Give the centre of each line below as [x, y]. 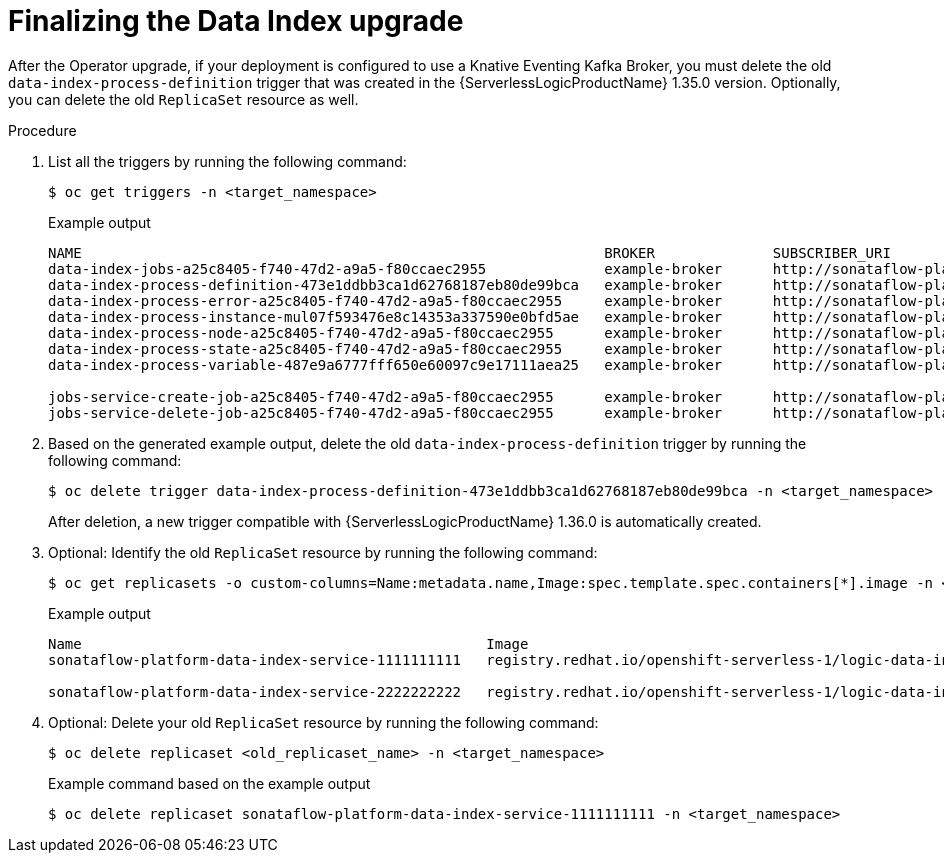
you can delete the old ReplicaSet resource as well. [183, 99]
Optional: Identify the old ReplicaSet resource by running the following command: [323, 552]
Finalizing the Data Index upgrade [236, 21]
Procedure [42, 130]
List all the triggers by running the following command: [227, 161]
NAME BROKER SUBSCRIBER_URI [469, 252]
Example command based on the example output [209, 783]
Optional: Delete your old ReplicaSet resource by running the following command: [323, 722]
